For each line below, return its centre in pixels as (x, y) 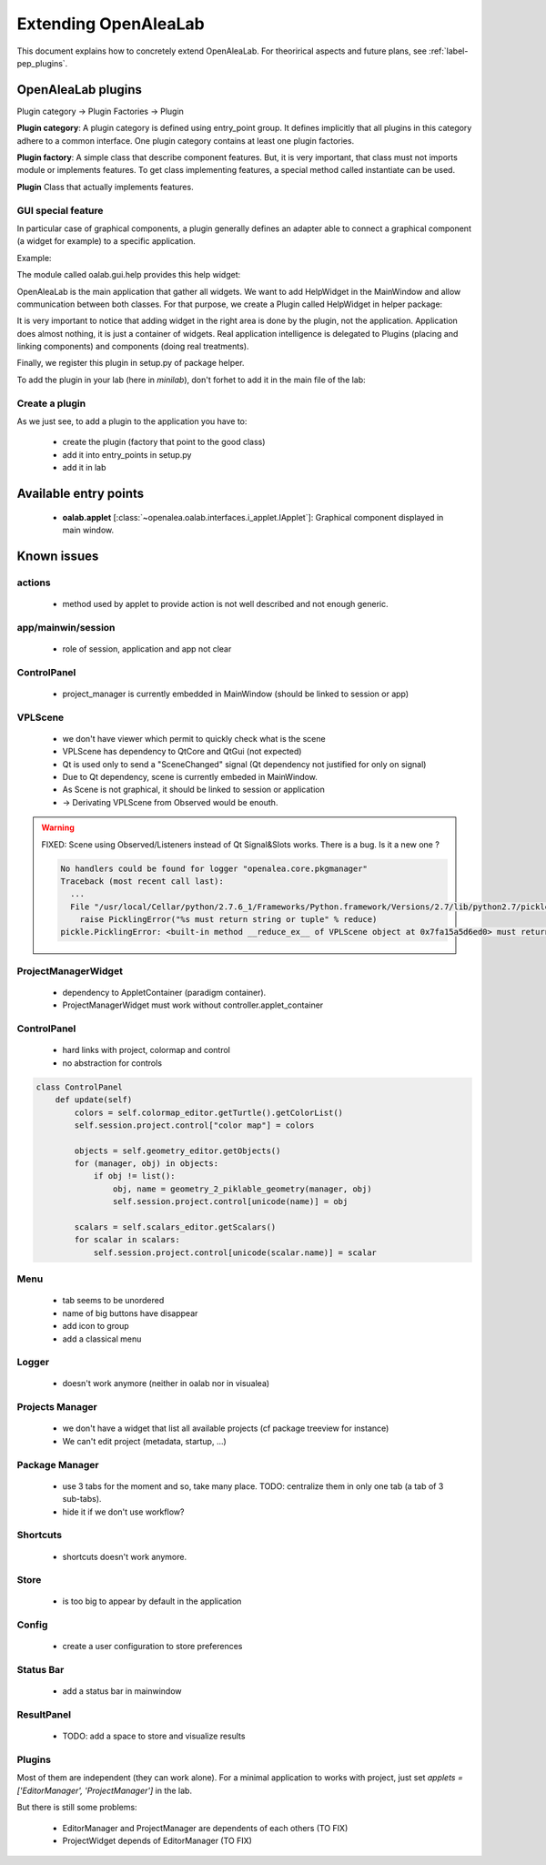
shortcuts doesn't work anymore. (124, 1556)
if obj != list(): (135, 1176)
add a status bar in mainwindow (122, 1691)
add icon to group (96, 1326)
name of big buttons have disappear (130, 1313)
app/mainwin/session (66, 627)
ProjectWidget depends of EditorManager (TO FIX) (157, 1841)
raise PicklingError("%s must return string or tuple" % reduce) (228, 920)
